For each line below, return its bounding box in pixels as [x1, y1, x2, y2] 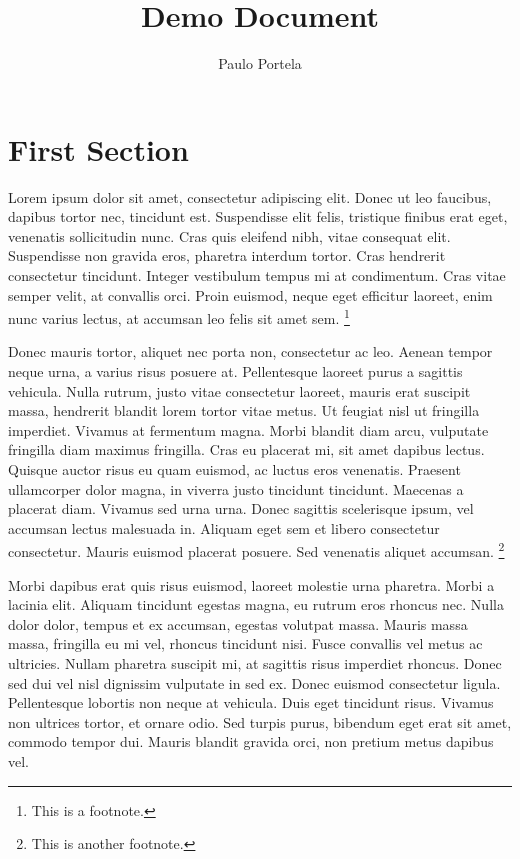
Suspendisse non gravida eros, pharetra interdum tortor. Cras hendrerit [8, 245, 446, 266]
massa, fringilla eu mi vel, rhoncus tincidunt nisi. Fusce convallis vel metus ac [8, 633, 483, 654]
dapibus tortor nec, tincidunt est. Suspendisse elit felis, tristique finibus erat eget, [8, 206, 508, 227]
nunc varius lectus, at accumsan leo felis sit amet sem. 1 [8, 305, 350, 328]
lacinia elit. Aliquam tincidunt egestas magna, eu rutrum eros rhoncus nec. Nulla [8, 594, 504, 615]
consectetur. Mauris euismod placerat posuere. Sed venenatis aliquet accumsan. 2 [8, 538, 505, 562]
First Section [8, 128, 189, 169]
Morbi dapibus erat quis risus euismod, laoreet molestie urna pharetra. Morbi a [8, 574, 495, 595]
